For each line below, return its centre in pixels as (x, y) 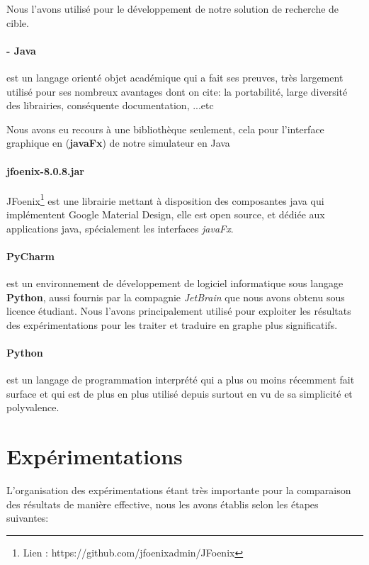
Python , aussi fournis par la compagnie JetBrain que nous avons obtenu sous (176, 297)
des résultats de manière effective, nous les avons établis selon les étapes (163, 504)
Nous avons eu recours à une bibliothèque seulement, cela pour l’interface (165, 129)
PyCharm (30, 256)
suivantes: (28, 518)
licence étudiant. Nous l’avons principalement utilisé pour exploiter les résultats (179, 311)
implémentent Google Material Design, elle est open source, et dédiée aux (166, 214)
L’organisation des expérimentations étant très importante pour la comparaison (179, 490)
